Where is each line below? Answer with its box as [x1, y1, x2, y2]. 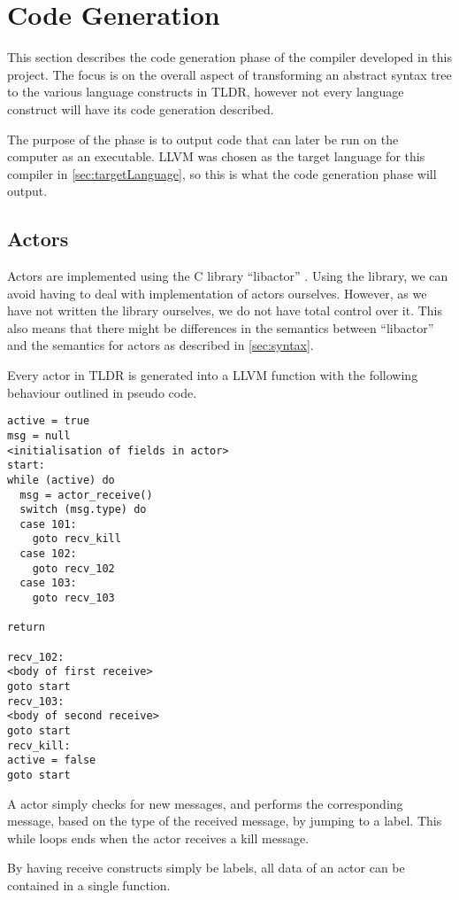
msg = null [7, 429, 71, 442]
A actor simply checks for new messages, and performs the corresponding [7, 794, 403, 812]
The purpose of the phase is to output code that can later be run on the [7, 129, 399, 148]
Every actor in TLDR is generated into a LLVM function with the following [7, 366, 418, 384]
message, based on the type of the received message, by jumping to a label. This [7, 811, 442, 830]
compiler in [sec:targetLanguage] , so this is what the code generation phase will [7, 164, 437, 182]
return [7, 621, 45, 634]
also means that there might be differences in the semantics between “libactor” [7, 318, 434, 337]
